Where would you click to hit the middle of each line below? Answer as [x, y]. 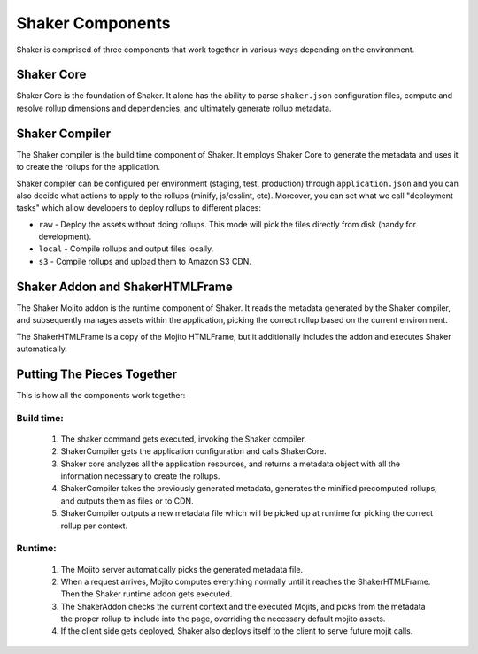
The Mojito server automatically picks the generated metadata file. [182, 569]
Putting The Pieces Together [96, 374]
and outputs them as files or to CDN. [127, 501]
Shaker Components [93, 23]
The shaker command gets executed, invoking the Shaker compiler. [184, 439]
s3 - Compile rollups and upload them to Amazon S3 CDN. [145, 261]
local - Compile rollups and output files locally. [126, 249]
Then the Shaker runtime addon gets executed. [146, 594]
